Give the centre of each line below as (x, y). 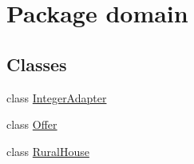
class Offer (32, 124)
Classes (37, 64)
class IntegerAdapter (57, 97)
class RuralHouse (48, 151)
